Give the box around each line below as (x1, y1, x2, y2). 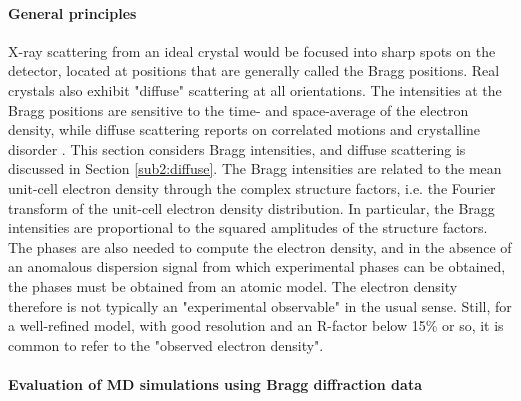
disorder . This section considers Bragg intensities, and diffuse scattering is (8, 138, 466, 159)
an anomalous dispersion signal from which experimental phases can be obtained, (8, 256, 506, 277)
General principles (8, 2, 137, 23)
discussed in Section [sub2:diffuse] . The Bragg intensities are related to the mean (8, 158, 502, 179)
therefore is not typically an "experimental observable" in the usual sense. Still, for (8, 295, 512, 316)
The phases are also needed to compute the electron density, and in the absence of (8, 236, 512, 257)
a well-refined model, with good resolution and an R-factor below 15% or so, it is (8, 315, 504, 336)
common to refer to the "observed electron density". (8, 334, 324, 355)
